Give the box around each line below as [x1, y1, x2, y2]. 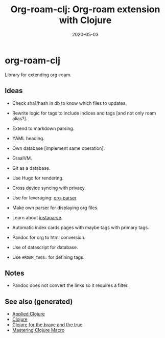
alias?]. [12, 115, 28, 121]
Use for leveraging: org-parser [12, 194, 77, 200]
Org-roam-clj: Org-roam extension [10, 4, 160, 15]
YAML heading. [12, 135, 44, 141]
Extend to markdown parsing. [12, 125, 75, 131]
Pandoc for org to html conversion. [12, 234, 86, 240]
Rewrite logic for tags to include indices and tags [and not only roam [12, 110, 156, 116]
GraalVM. [12, 155, 32, 161]
